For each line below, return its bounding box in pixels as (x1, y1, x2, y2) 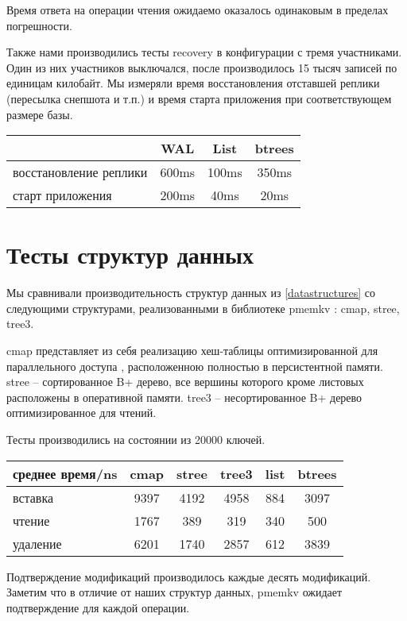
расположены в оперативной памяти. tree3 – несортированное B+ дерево (6, 388, 362, 405)
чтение (13, 511, 50, 530)
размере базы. (6, 106, 73, 122)
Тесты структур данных (6, 238, 254, 271)
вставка (13, 488, 54, 507)
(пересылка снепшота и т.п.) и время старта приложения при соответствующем (6, 90, 392, 106)
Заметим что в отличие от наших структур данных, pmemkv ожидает (6, 584, 343, 600)
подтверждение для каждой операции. (6, 599, 190, 615)
